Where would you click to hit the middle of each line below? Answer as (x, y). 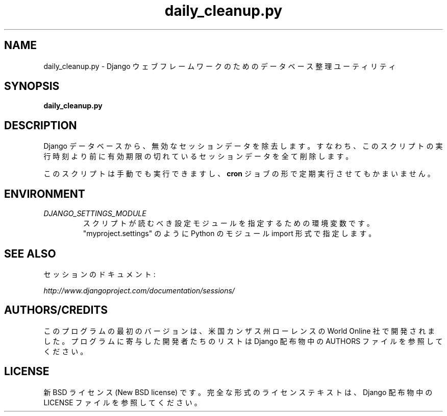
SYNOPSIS (32, 86)
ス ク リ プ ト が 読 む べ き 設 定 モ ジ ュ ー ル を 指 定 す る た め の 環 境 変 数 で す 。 (228, 223)
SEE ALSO (30, 253)
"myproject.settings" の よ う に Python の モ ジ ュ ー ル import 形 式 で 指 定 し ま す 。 (229, 234)
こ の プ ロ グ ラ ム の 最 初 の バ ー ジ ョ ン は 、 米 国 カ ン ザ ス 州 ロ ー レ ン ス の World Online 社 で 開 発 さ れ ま (239, 331)
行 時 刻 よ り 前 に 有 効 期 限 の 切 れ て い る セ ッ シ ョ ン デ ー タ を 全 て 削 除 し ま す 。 (198, 156)
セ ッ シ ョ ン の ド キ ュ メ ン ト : (100, 274)
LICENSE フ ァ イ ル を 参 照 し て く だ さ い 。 (122, 402)
